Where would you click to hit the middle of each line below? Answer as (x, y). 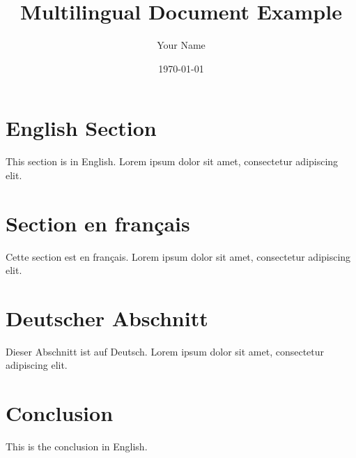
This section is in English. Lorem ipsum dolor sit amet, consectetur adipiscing (172, 161)
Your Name (181, 45)
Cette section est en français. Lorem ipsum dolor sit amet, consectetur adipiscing (178, 256)
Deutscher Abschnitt (107, 318)
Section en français (98, 223)
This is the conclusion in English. (77, 446)
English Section (81, 128)
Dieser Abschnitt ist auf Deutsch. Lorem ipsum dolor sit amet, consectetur (165, 351)
